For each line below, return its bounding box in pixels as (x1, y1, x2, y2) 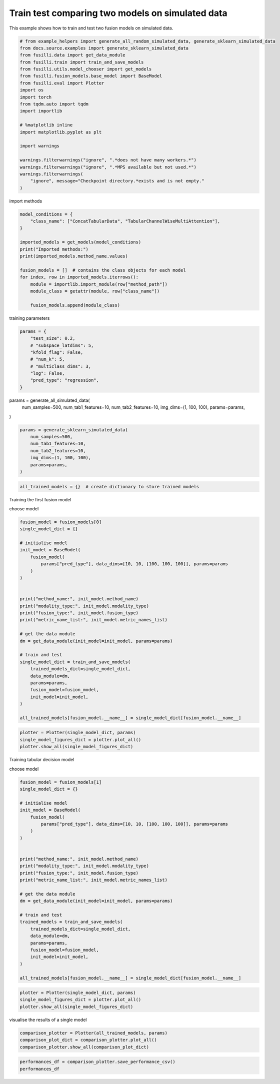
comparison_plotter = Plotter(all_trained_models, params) (19, 1030, 167, 1036)
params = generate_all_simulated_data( (9, 397, 90, 403)
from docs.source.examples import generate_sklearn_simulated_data (19, 45, 189, 51)
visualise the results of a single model (9, 1017, 87, 1023)
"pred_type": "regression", (30, 377, 99, 383)
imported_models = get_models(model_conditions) (19, 239, 141, 245)
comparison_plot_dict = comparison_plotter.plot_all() (19, 1037, 157, 1043)
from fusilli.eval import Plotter (19, 80, 104, 86)
